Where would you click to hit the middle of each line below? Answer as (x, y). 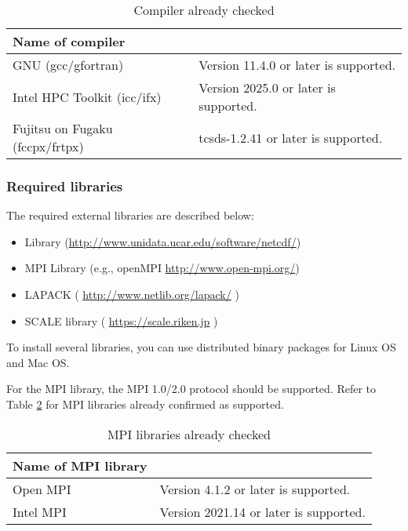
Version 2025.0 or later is (267, 87)
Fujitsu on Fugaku (63, 128)
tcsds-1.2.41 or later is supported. (291, 137)
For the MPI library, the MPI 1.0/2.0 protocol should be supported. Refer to (191, 389)
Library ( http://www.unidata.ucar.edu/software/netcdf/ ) (163, 241)
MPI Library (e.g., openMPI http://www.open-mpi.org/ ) (162, 268)
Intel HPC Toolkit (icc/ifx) (87, 96)
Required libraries (65, 185)
